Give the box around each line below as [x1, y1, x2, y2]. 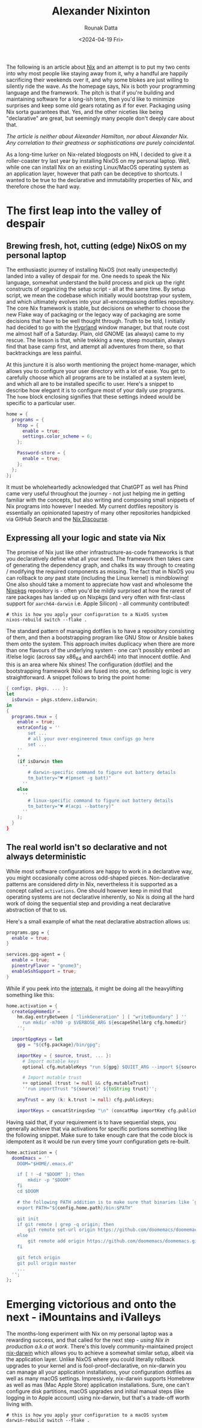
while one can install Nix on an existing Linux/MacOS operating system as [6, 163, 189, 171]
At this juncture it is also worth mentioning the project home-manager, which [6, 360, 196, 368]
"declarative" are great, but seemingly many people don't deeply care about [6, 115, 195, 122]
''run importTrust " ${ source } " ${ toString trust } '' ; [22, 1086, 158, 1092]
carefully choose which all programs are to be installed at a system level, [6, 374, 186, 381]
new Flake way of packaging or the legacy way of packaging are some [6, 310, 182, 318]
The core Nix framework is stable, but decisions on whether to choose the [6, 304, 190, 312]
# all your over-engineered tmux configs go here [28, 736, 155, 742]
